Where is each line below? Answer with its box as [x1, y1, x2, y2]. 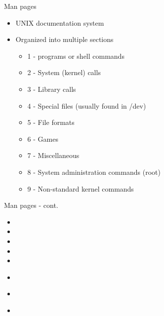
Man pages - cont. [4, 200, 58, 210]
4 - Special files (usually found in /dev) [27, 100, 146, 111]
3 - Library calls [27, 83, 76, 94]
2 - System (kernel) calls [27, 67, 101, 78]
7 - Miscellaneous [27, 150, 80, 160]
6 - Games [27, 133, 58, 144]
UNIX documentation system [15, 17, 104, 28]
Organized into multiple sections [15, 34, 114, 44]
